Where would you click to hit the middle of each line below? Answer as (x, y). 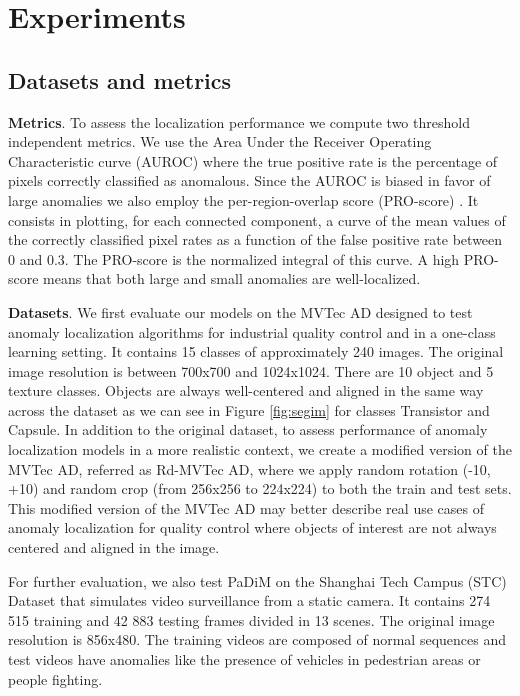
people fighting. (55, 678)
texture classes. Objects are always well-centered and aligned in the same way (246, 390)
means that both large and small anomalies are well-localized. (232, 278)
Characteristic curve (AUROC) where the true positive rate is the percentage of (253, 160)
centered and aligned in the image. (114, 547)
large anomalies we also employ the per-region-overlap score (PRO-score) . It (243, 199)
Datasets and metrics (120, 79)
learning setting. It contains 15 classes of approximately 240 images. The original (256, 351)
